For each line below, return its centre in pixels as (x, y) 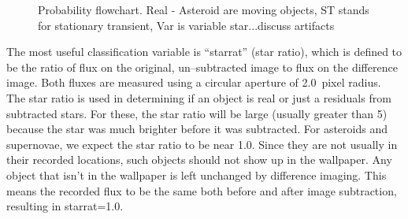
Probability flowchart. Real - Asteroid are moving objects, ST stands (204, 9)
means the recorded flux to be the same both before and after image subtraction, (202, 190)
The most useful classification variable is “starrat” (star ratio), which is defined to (204, 52)
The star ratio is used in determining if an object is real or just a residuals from (199, 97)
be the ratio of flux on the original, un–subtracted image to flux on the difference (202, 67)
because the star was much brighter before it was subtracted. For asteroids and (197, 129)
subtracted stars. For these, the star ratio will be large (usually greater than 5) (197, 113)
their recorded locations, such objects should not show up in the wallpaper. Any (199, 160)
